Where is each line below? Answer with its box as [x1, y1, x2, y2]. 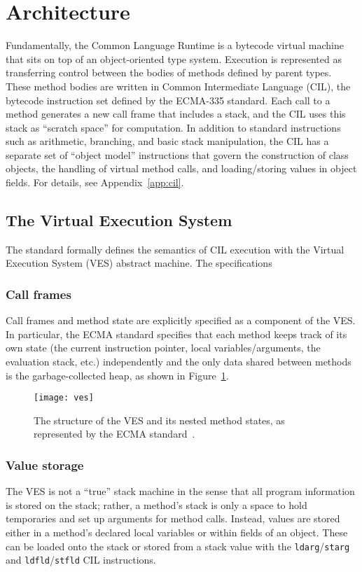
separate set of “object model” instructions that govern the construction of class [6, 147, 349, 162]
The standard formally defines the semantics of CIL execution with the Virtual [6, 242, 344, 256]
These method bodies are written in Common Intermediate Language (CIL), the [6, 78, 351, 93]
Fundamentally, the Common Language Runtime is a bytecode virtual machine [6, 38, 344, 53]
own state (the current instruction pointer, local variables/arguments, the [6, 340, 321, 355]
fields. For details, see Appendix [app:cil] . [6, 175, 184, 190]
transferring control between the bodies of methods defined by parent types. [6, 65, 332, 80]
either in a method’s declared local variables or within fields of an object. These [6, 525, 348, 540]
